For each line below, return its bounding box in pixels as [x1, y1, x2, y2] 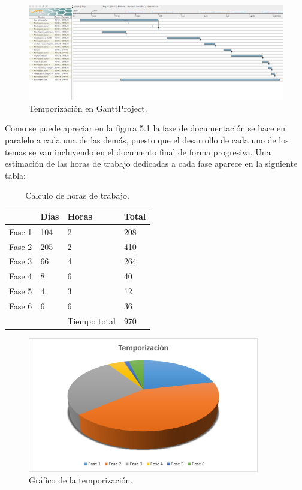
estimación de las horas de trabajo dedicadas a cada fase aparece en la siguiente [5, 157, 298, 170]
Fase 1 [9, 225, 32, 238]
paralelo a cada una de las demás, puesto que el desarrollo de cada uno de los [5, 133, 289, 146]
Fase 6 [9, 299, 32, 312]
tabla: [5, 169, 26, 181]
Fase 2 [9, 240, 32, 252]
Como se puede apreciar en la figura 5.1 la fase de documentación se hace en [5, 122, 286, 134]
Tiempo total [67, 314, 116, 327]
